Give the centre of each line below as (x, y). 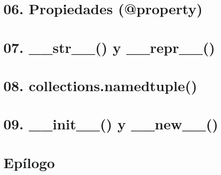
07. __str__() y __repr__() (109, 47)
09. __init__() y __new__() (111, 124)
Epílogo (29, 162)
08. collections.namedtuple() (100, 85)
